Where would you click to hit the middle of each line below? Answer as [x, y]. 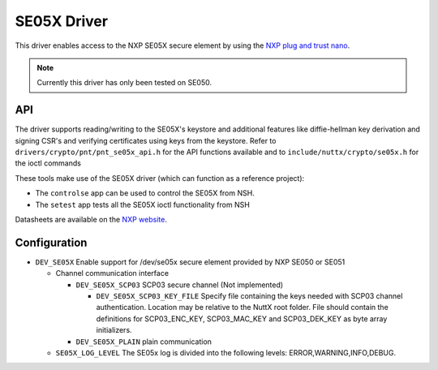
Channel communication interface [112, 273]
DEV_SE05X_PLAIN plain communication [144, 342]
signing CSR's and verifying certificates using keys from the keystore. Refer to [146, 140]
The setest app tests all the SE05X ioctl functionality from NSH [143, 204]
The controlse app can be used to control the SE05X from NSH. [145, 193]
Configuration [51, 242]
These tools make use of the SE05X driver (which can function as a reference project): [160, 178]
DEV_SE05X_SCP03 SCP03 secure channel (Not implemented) [180, 285]
